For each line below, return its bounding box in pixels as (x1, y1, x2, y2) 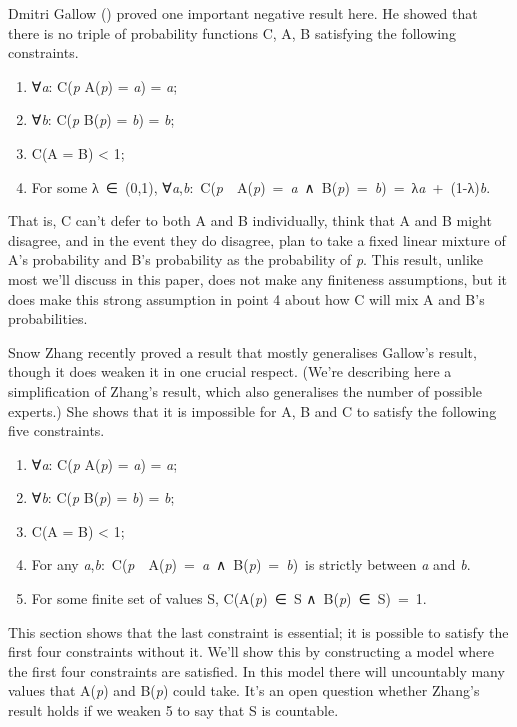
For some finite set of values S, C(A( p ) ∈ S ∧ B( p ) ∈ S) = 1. (31, 588, 427, 609)
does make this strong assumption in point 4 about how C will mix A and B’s (8, 288, 485, 309)
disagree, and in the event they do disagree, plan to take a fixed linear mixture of (8, 229, 506, 250)
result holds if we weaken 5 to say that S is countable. (8, 700, 339, 721)
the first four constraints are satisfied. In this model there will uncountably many (8, 660, 505, 681)
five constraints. (8, 420, 105, 441)
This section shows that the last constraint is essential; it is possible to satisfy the (8, 621, 509, 642)
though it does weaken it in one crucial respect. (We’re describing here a (8, 361, 452, 382)
